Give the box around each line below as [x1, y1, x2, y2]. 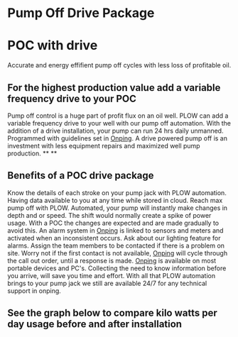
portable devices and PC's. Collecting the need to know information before [7, 264, 227, 272]
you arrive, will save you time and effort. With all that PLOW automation [7, 271, 216, 280]
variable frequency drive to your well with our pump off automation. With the [7, 118, 231, 127]
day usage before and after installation [7, 318, 183, 331]
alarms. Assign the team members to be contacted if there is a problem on [7, 241, 225, 250]
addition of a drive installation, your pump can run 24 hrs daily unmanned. [7, 126, 224, 135]
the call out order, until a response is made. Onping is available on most [7, 256, 217, 265]
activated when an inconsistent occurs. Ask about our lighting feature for [7, 233, 221, 242]
